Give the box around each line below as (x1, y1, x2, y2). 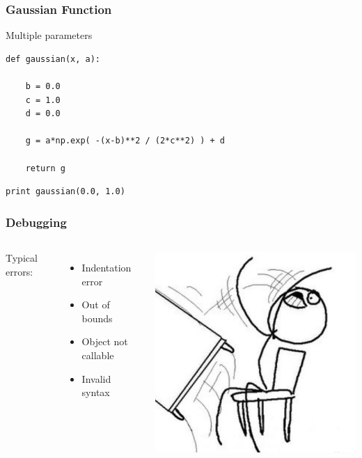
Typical (6, 250, 38, 264)
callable (81, 347, 114, 362)
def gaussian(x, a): (6, 54, 101, 64)
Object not (81, 334, 128, 349)
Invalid (81, 371, 111, 386)
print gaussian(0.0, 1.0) (6, 187, 125, 197)
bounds (81, 310, 113, 325)
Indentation (81, 260, 132, 274)
